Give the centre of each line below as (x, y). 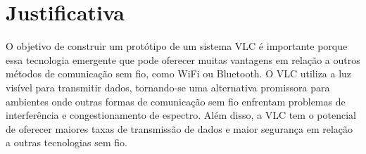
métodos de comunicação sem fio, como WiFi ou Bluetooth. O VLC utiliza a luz (179, 73)
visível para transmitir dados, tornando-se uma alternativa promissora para (168, 87)
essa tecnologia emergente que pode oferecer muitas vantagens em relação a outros (183, 59)
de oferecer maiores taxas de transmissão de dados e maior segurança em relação (179, 128)
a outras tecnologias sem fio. (67, 142)
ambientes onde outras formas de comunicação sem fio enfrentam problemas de (176, 101)
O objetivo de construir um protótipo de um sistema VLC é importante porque (177, 46)
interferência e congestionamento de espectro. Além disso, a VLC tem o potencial (181, 115)
